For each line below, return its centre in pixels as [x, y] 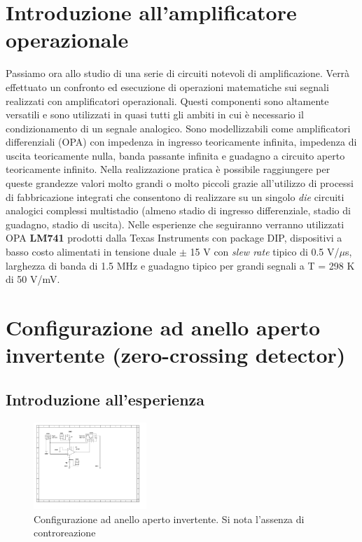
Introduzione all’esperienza [105, 399]
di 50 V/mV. [33, 279]
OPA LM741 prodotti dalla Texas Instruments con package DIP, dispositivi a [174, 238]
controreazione [65, 533]
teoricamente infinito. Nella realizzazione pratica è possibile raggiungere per [168, 169]
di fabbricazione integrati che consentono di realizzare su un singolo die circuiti [175, 196]
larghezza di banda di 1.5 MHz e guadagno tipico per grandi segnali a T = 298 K [180, 265]
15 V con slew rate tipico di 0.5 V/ [265, 252]
